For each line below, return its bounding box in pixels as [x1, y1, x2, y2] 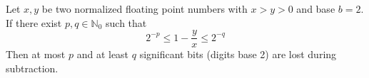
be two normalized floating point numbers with [41, 1, 248, 16]
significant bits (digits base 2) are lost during [139, 47, 337, 62]
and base [296, 1, 335, 16]
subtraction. [6, 60, 59, 75]
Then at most [6, 47, 66, 62]
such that [106, 15, 147, 30]
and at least [76, 47, 129, 62]
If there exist [6, 15, 62, 30]
